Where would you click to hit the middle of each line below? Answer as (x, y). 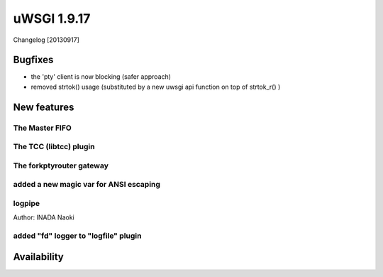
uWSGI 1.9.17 (52, 18)
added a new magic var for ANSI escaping (87, 185)
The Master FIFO (43, 128)
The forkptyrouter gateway (61, 165)
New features (44, 107)
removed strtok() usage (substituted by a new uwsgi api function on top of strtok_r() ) (156, 87)
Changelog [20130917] (46, 40)
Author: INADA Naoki (44, 217)
